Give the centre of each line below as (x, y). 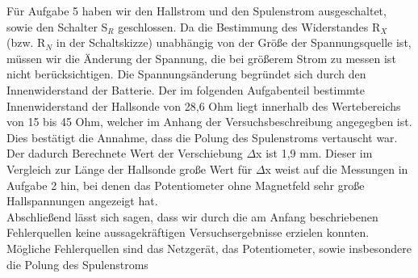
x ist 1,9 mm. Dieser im (314, 153)
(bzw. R (26, 42)
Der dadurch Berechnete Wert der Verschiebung (125, 153)
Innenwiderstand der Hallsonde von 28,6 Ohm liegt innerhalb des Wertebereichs (204, 105)
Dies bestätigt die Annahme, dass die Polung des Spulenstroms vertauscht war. (202, 137)
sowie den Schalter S (57, 26)
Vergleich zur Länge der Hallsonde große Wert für (130, 168)
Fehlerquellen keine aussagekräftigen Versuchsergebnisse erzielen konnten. (188, 232)
